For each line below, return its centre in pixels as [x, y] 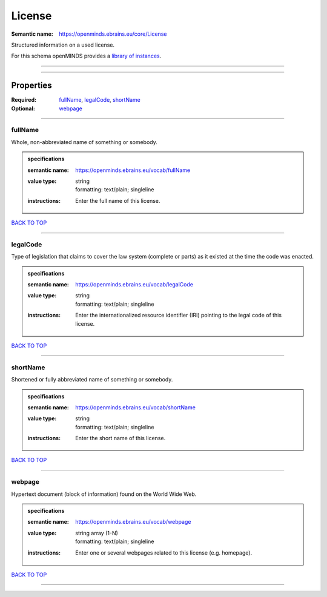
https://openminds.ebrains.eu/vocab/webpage [133, 522]
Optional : [23, 108]
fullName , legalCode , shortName [100, 100]
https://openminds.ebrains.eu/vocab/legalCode [134, 285]
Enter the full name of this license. [118, 200]
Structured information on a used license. [63, 45]
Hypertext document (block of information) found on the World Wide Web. [104, 494]
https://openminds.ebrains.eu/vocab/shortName [136, 407]
